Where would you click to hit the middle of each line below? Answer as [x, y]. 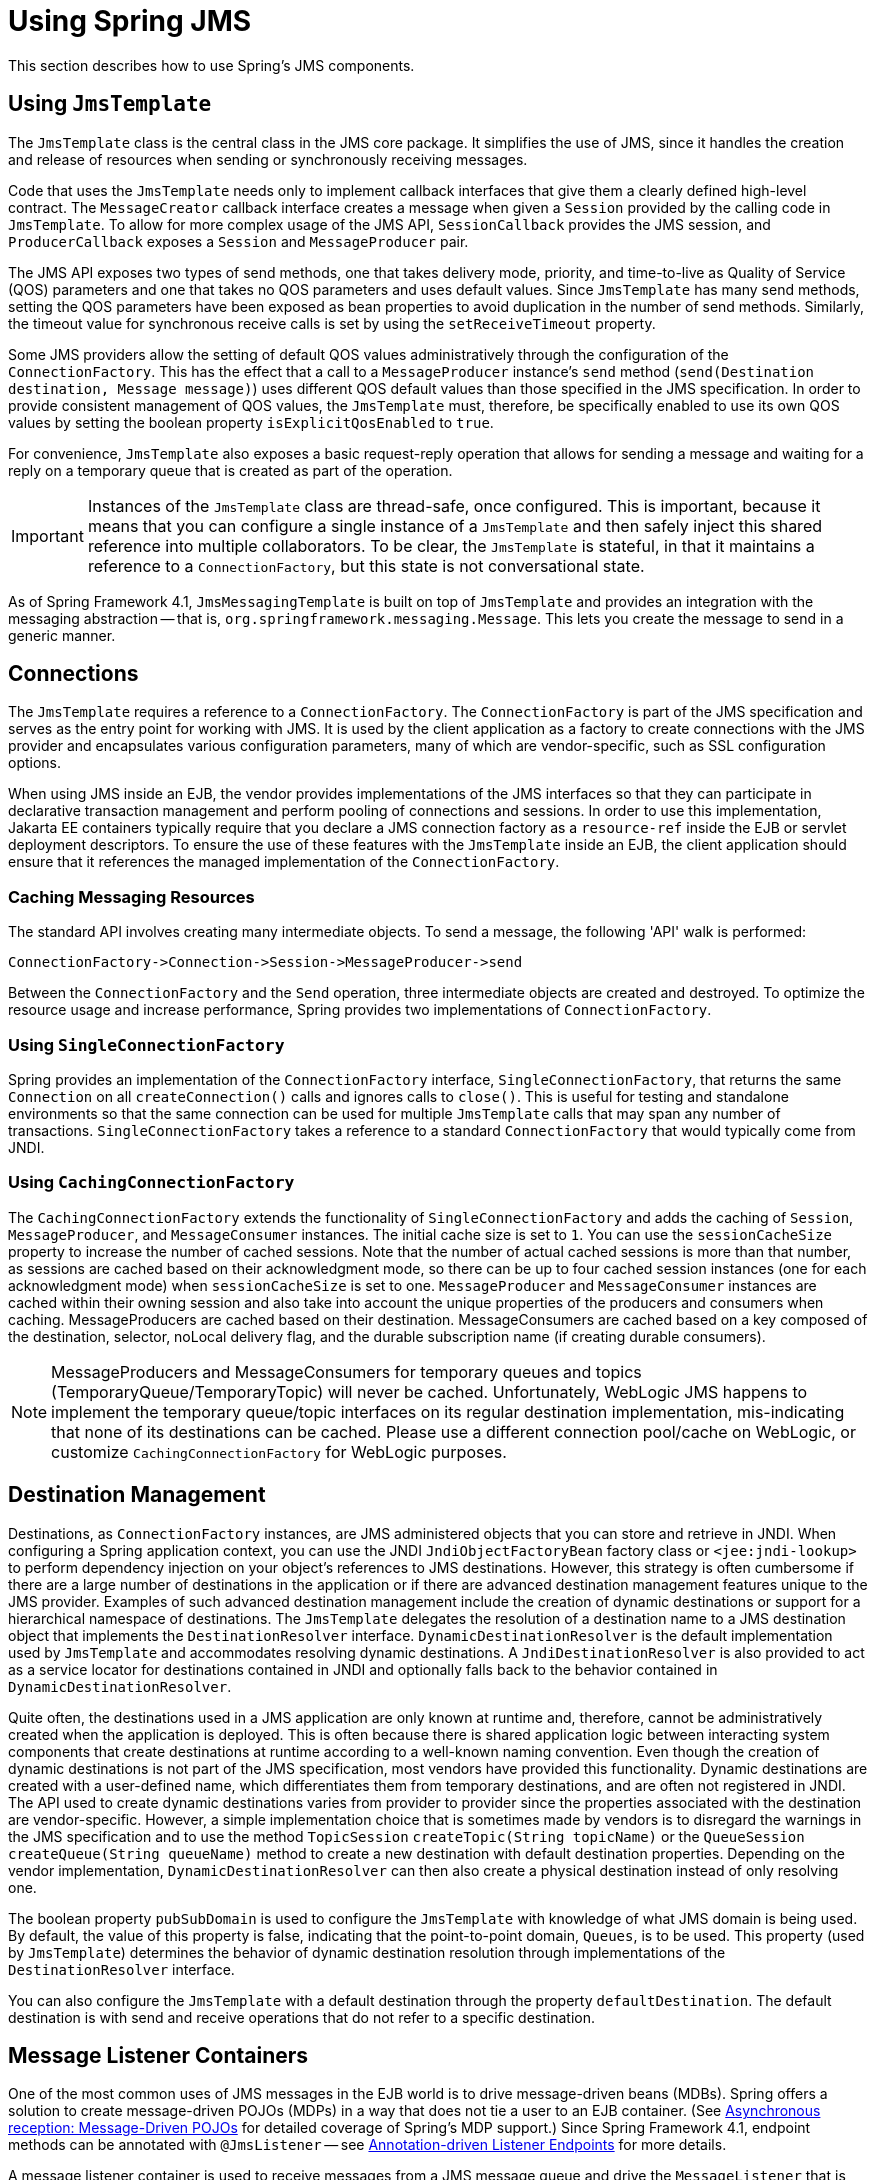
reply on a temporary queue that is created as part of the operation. [230, 470]
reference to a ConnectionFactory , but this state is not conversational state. [366, 565]
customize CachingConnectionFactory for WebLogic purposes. [279, 1451]
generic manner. [62, 635]
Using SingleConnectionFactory [146, 1044]
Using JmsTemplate [110, 104]
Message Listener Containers [158, 2055]
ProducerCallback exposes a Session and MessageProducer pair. [238, 241]
